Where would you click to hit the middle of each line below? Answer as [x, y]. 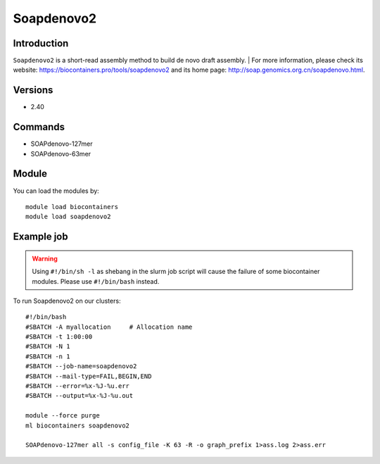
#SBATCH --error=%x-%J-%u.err [78, 386]
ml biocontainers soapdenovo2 [78, 425]
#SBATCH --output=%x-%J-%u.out [80, 396]
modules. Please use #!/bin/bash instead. [96, 281]
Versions [33, 90]
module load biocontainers [72, 207]
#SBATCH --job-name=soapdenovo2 [81, 366]
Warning [45, 258]
